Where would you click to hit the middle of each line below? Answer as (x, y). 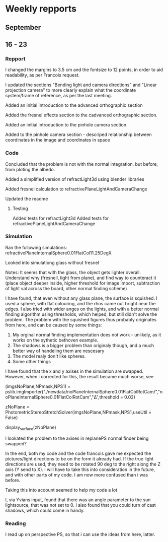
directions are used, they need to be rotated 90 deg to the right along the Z (83, 464)
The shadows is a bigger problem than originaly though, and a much (83, 345)
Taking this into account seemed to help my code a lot (61, 490)
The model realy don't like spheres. (49, 356)
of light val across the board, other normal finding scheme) (66, 288)
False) (12, 417)
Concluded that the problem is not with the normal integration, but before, (82, 164)
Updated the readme (27, 198)
